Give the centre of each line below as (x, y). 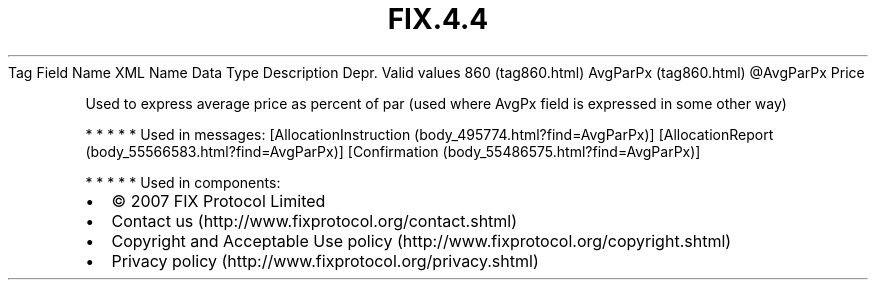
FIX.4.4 (438, 19)
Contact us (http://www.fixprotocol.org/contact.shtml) (314, 220)
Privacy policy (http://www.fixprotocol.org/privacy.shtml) (325, 260)
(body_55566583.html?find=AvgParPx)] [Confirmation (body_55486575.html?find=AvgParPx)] (393, 151)
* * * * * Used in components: (183, 182)
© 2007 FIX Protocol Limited (218, 200)
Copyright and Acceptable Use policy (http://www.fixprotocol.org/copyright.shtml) (421, 240)
